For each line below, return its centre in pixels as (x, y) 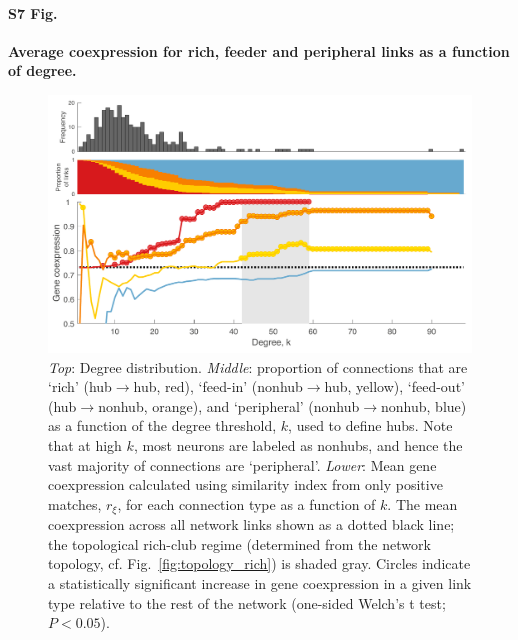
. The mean (422, 503)
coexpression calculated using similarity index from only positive (245, 484)
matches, (75, 503)
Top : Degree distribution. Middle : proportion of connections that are (258, 366)
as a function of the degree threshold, (162, 425)
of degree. (42, 70)
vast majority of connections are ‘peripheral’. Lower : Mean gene (242, 464)
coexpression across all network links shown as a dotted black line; (251, 524)
